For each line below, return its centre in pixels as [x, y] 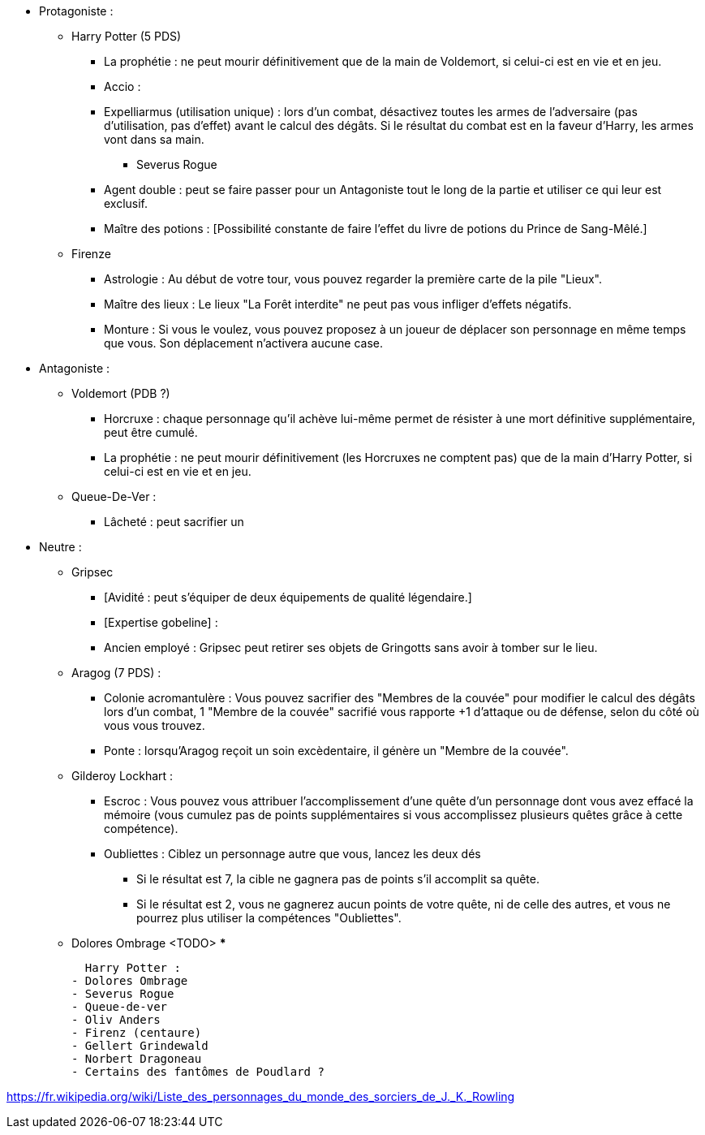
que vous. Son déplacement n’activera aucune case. [243, 343]
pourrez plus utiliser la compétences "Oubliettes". [269, 918]
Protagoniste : [76, 11]
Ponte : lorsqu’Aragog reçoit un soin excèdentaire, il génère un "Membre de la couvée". [336, 751]
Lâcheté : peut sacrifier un [174, 522]
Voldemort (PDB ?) [121, 393]
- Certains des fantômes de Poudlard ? [198, 1072]
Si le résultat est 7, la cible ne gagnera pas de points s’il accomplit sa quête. [338, 879]
